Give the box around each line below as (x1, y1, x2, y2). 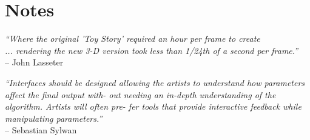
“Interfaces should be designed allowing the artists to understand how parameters (5, 76, 305, 88)
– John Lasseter (5, 56, 64, 68)
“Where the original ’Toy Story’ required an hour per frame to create (5, 32, 260, 45)
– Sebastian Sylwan (5, 124, 77, 136)
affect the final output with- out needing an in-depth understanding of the (5, 88, 276, 101)
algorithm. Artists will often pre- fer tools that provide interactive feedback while (5, 100, 302, 113)
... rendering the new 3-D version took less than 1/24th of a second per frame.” (5, 44, 298, 56)
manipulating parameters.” (5, 112, 103, 124)
